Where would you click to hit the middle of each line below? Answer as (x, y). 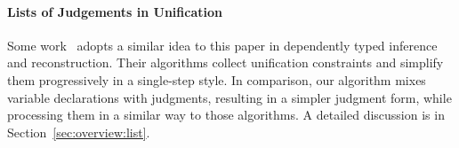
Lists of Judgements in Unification (115, 11)
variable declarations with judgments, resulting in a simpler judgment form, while (229, 97)
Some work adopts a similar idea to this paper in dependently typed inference (222, 45)
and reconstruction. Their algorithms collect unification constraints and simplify (225, 62)
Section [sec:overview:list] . (79, 132)
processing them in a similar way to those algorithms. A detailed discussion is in (226, 115)
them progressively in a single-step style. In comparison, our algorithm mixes (217, 79)
